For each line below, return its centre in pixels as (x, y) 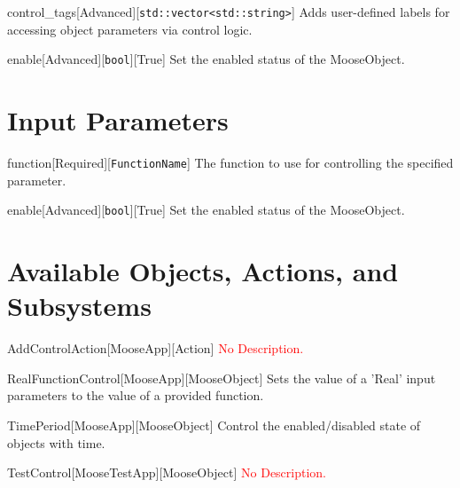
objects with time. (56, 442)
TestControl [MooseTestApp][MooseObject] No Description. (167, 472)
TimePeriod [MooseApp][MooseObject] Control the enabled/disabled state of (214, 425)
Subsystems (79, 306)
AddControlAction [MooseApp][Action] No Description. (156, 348)
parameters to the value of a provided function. (136, 395)
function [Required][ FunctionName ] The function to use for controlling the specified (230, 163)
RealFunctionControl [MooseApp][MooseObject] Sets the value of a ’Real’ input (222, 378)
